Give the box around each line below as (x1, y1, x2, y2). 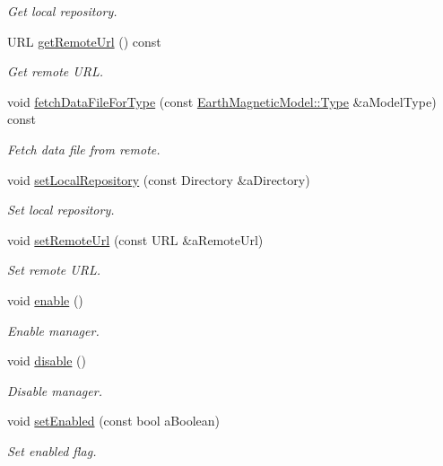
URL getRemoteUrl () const (7, 31, 161, 50)
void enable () (7, 290, 83, 309)
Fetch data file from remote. (7, 139, 161, 158)
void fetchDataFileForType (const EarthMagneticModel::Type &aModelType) (7, 92, 437, 110)
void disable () (7, 351, 86, 370)
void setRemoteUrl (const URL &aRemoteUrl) (7, 230, 264, 249)
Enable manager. (7, 321, 100, 339)
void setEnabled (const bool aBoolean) (7, 411, 221, 430)
